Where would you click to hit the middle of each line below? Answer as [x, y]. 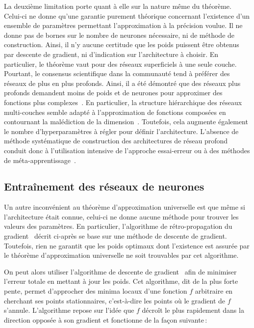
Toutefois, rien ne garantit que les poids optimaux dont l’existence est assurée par [127, 245]
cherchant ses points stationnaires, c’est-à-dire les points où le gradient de [115, 300]
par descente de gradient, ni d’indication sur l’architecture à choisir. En [111, 54]
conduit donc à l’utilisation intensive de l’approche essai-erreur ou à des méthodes [127, 150]
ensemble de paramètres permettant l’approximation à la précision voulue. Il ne [123, 25]
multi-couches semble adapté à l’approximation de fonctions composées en [115, 112]
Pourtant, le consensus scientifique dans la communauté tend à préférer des [117, 73]
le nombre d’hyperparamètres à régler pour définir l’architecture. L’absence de [121, 131]
